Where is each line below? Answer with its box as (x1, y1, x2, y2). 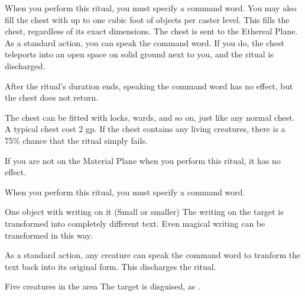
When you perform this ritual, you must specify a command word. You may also (5, 2, 297, 14)
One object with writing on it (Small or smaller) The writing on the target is (5, 205, 284, 218)
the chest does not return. (5, 91, 99, 104)
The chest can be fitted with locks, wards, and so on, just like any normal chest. (5, 111, 295, 123)
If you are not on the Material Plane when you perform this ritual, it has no (5, 154, 281, 166)
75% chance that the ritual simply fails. (5, 134, 148, 146)
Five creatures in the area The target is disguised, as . (5, 280, 200, 292)
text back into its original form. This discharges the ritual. (5, 260, 216, 272)
